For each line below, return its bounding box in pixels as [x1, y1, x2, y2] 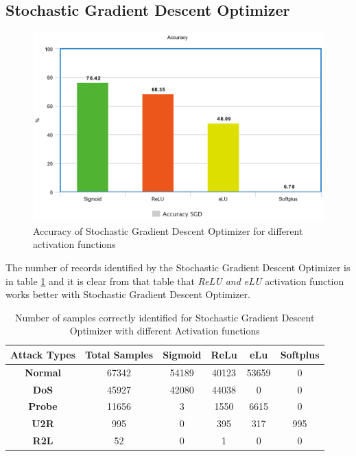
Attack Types [10, 347, 76, 361]
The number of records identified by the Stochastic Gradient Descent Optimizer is [5, 260, 351, 274]
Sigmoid [163, 347, 202, 361]
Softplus [280, 347, 320, 361]
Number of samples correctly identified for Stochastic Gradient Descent [15, 310, 315, 324]
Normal [25, 365, 61, 379]
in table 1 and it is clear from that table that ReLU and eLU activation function [5, 273, 344, 288]
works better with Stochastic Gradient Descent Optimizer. [5, 287, 250, 301]
